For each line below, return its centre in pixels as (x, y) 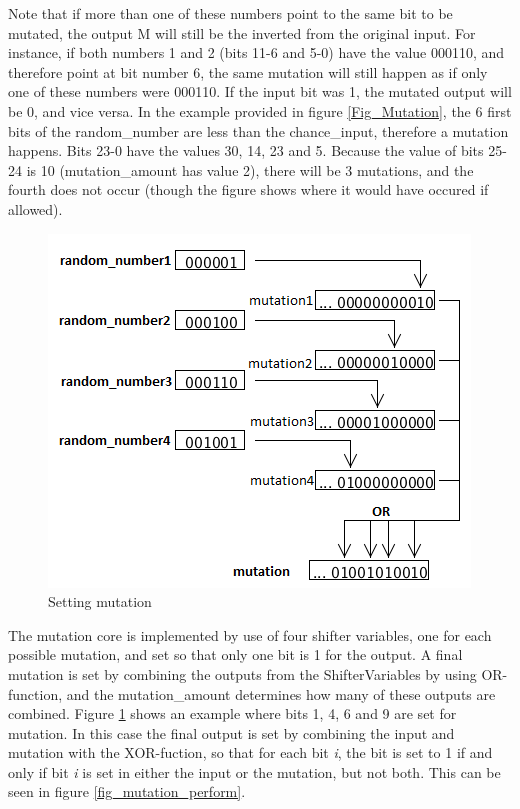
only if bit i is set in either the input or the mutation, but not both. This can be (254, 771)
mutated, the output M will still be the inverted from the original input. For (242, 32)
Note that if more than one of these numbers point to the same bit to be (230, 13)
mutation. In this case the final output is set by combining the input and (231, 732)
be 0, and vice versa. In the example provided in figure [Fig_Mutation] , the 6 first (260, 110)
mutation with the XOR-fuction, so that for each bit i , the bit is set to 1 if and (250, 752)
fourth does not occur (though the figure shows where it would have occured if (248, 189)
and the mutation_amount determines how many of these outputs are (281, 693)
